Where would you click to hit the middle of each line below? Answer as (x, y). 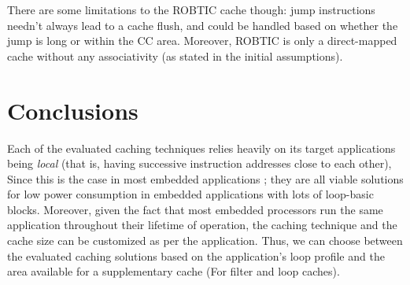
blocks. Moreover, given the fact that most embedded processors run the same (195, 209)
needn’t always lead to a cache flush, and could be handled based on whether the (203, 25)
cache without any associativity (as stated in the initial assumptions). (175, 56)
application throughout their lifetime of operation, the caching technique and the (202, 225)
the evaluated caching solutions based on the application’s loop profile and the (196, 255)
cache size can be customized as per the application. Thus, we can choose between (205, 241)
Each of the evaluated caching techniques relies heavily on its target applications (201, 148)
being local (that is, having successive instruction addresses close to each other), (199, 163)
